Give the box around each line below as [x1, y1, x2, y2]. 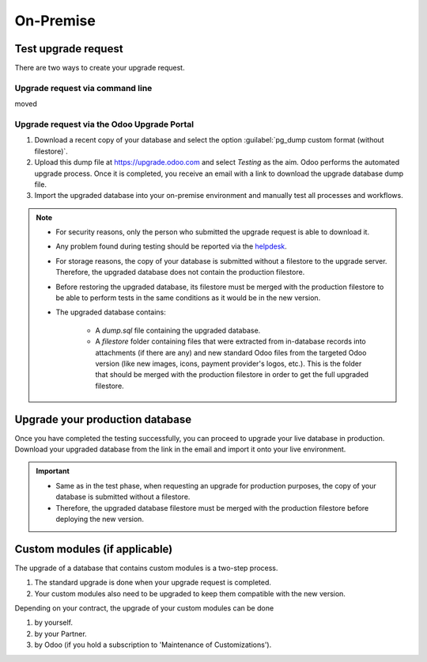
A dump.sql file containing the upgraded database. [95, 325, 261, 335]
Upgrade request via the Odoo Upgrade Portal [14, 119, 195, 130]
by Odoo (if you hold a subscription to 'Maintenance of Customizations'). [34, 640, 272, 649]
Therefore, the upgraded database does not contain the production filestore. [55, 268, 305, 277]
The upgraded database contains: [55, 307, 166, 317]
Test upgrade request [14, 42, 123, 55]
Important [36, 466, 70, 476]
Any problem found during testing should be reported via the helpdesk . [55, 242, 288, 251]
